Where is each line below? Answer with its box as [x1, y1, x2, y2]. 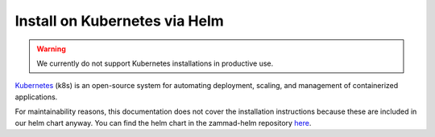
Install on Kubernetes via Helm [14, 12, 225, 30]
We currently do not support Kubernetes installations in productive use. [36, 58, 274, 68]
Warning [36, 44, 66, 54]
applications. [14, 92, 58, 102]
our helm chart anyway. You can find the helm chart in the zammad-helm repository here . [14, 118, 312, 127]
